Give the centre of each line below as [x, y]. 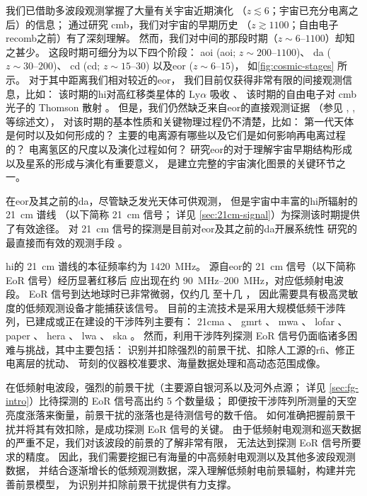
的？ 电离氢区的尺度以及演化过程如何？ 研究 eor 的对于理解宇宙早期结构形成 [179, 148]
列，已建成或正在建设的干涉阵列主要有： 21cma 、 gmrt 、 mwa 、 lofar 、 [177, 321]
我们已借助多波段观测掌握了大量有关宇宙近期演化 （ [126, 10]
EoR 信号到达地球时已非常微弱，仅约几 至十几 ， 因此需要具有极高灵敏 [193, 294]
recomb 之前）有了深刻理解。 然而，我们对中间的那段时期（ [142, 38]
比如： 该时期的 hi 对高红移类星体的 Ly [113, 93]
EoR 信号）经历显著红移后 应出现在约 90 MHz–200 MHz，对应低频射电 [170, 280]
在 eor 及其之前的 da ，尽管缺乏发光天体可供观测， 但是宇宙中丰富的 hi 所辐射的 [182, 200]
